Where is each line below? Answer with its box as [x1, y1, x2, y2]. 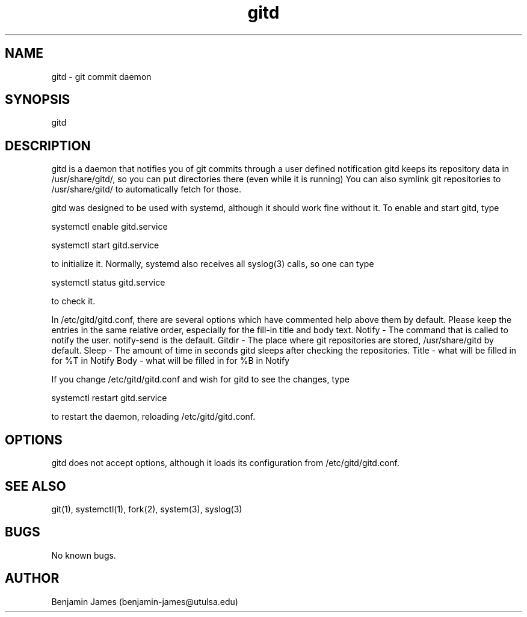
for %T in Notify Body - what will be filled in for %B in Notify [51, 355, 290, 366]
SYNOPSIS [5, 92, 70, 108]
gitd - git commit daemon [51, 71, 152, 82]
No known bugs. [51, 550, 116, 560]
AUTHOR [5, 571, 60, 586]
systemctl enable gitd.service [51, 221, 168, 232]
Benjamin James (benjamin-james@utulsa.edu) [51, 596, 238, 607]
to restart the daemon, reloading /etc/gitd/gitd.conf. [51, 411, 256, 422]
